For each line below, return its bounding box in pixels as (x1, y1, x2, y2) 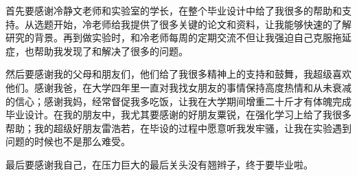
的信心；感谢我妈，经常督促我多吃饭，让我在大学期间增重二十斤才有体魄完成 (5, 93, 352, 108)
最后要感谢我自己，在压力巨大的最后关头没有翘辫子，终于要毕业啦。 (5, 157, 313, 171)
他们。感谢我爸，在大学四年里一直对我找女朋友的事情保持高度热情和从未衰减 (5, 80, 352, 94)
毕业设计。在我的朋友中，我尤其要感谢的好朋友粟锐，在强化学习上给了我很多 (5, 107, 352, 122)
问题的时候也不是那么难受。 (5, 134, 130, 148)
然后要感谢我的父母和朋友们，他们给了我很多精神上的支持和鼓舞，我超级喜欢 (5, 67, 352, 81)
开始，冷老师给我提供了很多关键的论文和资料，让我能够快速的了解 (53, 16, 352, 31)
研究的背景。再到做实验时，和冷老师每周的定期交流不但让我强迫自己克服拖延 (5, 30, 352, 45)
